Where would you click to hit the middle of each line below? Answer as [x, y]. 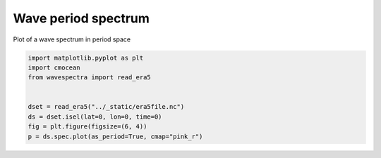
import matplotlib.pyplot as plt [86, 58]
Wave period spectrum [81, 18]
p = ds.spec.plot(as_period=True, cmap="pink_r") [115, 136]
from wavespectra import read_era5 [89, 78]
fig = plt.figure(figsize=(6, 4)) [87, 127]
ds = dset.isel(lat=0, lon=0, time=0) [95, 117]
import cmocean [54, 67]
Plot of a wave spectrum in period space [72, 39]
